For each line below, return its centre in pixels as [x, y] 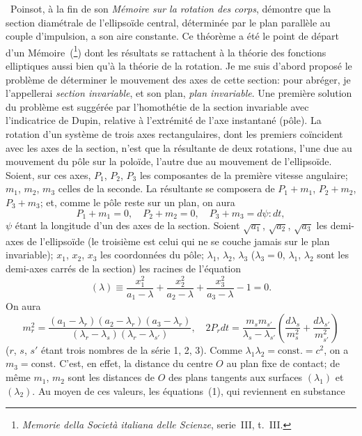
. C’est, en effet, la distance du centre [133, 363]
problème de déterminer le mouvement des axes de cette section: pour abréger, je [178, 79]
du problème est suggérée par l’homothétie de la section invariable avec [157, 106]
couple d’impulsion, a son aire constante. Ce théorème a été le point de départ [173, 36]
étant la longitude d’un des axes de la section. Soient [127, 225]
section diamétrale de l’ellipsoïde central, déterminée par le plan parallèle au [168, 22]
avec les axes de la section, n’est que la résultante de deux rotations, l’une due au [179, 147]
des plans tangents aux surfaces [235, 377]
